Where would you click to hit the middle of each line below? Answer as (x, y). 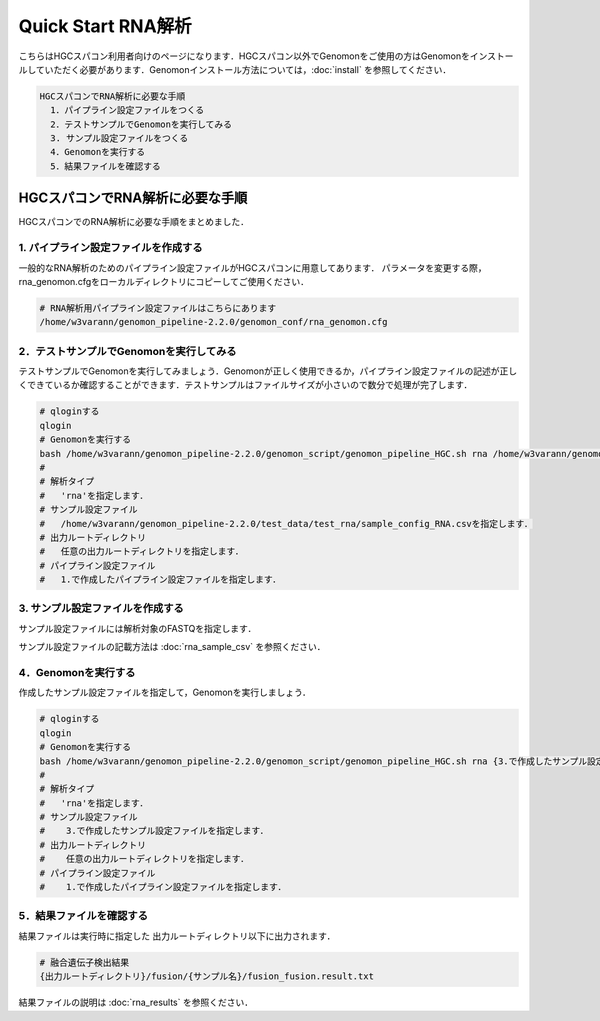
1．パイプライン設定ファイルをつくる (127, 110)
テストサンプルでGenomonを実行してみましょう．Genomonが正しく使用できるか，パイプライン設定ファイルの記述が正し (268, 371)
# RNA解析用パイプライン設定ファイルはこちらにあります (158, 308)
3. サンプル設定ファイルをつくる (119, 138)
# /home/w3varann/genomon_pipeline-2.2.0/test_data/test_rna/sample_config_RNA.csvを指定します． (286, 523)
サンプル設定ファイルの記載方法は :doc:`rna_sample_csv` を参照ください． (172, 647)
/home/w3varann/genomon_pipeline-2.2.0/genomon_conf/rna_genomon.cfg (213, 322)
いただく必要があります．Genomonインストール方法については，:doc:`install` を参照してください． (248, 69)
